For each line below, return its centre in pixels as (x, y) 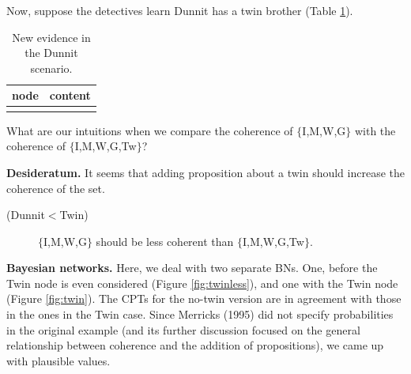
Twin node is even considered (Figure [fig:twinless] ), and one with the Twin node (202, 283)
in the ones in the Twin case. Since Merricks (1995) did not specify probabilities (200, 314)
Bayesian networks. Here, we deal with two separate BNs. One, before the (192, 268)
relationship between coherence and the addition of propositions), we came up (195, 345)
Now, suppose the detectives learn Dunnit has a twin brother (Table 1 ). (180, 10)
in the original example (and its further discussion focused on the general (183, 329)
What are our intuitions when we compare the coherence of (150, 130)
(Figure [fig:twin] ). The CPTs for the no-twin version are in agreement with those (204, 298)
